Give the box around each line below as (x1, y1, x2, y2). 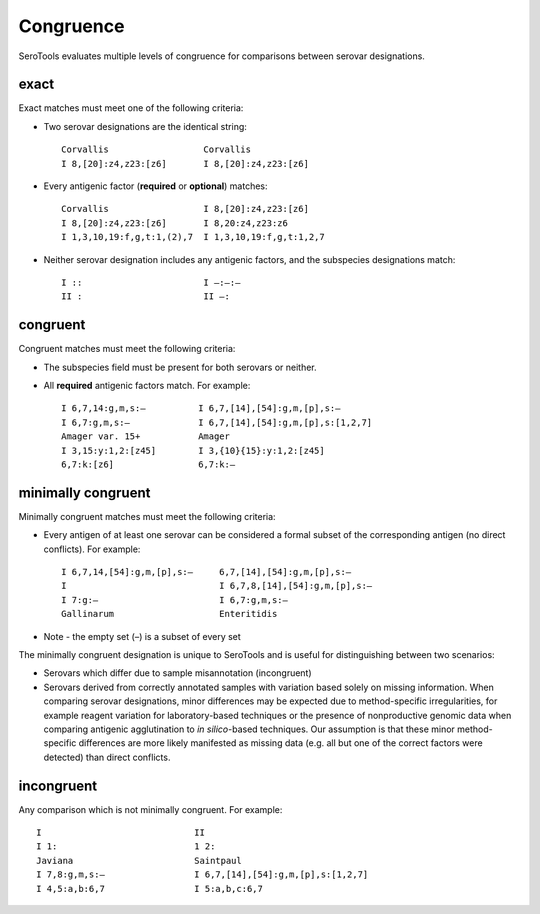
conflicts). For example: (43, 543, 141, 555)
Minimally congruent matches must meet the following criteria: (18, 510, 276, 522)
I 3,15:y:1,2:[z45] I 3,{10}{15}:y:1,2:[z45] (61, 445, 325, 456)
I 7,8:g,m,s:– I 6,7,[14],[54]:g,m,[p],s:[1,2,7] (36, 869, 369, 880)
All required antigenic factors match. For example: (43, 380, 251, 392)
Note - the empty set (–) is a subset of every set (43, 630, 242, 642)
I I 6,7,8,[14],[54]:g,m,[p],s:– (61, 580, 373, 592)
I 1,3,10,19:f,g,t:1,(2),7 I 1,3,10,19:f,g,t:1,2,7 (61, 231, 325, 243)
